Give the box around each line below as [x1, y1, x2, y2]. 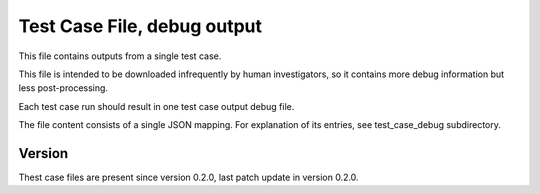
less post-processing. [18, 82, 109, 94]
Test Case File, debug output [18, 15, 263, 37]
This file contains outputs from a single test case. [18, 50, 222, 62]
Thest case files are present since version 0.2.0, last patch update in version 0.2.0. [18, 171, 359, 184]
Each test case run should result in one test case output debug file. [18, 100, 295, 112]
